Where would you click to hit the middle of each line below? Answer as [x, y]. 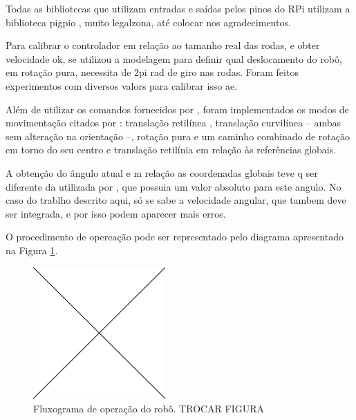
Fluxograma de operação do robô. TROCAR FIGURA [149, 408]
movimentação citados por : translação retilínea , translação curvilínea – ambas [174, 123]
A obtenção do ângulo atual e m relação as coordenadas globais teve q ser [162, 172]
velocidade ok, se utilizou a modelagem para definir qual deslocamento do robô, [174, 58]
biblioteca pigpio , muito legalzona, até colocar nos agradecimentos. [148, 22]
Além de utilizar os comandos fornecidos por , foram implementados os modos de [177, 109]
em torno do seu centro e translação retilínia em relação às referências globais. [171, 150]
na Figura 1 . [32, 250]
